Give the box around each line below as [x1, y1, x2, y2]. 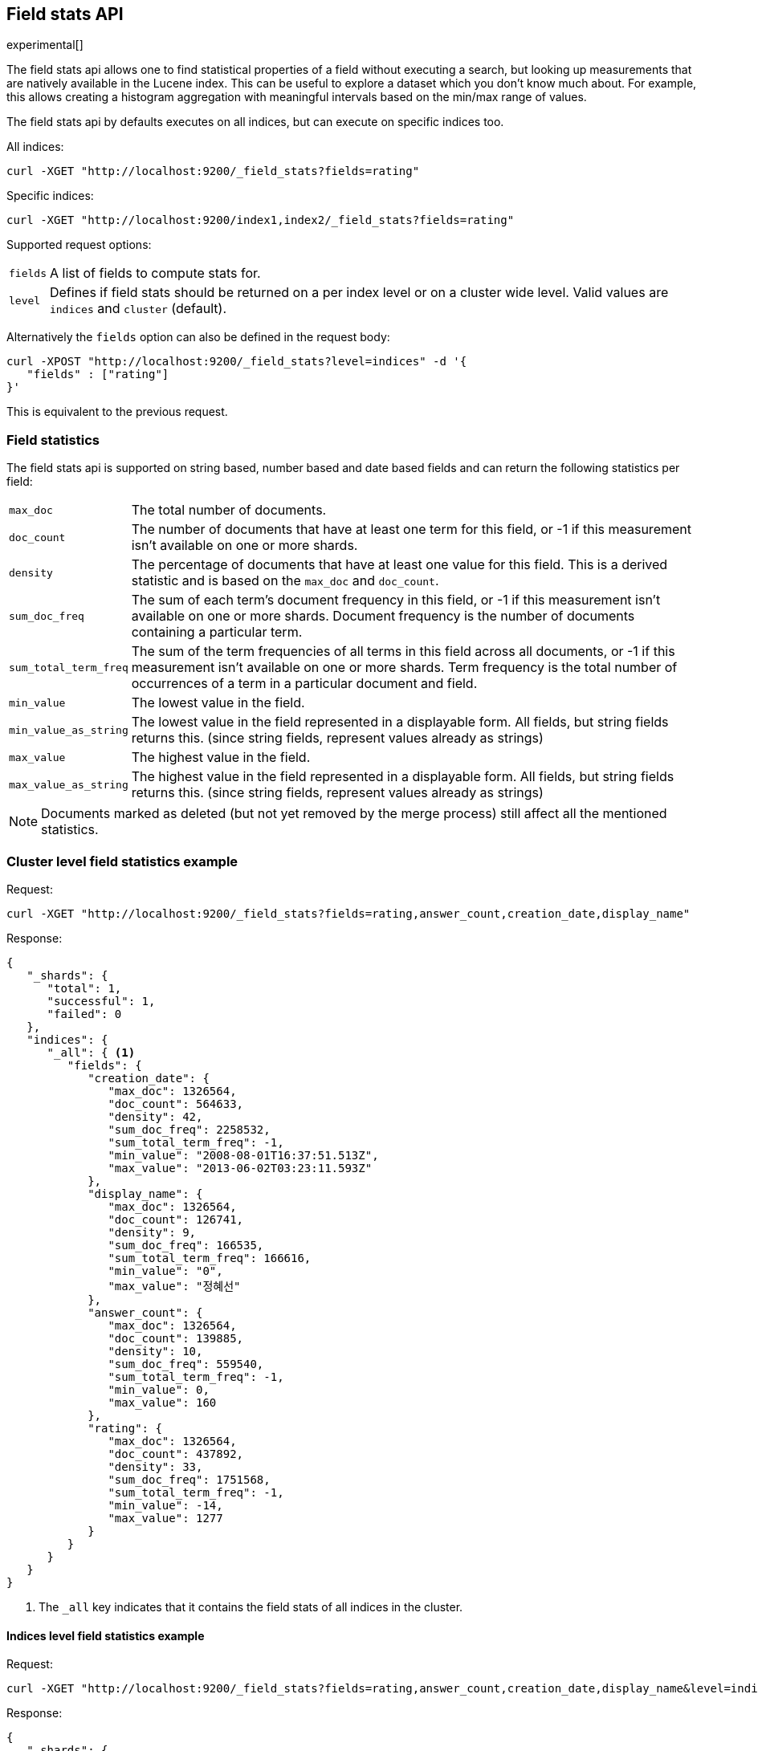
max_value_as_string [9, 778, 128, 791]
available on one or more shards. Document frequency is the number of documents [131, 608, 635, 625]
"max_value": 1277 [108, 1511, 223, 1525]
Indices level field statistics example [6, 1628, 205, 1643]
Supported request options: [6, 238, 152, 252]
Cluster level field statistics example [6, 853, 238, 869]
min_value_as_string [9, 723, 128, 736]
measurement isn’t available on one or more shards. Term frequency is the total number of [131, 659, 678, 676]
